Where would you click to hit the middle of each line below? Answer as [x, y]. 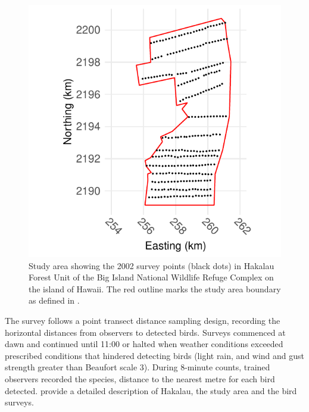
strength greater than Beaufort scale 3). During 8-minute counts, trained [138, 367]
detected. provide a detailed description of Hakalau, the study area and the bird [151, 390]
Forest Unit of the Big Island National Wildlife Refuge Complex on [151, 277]
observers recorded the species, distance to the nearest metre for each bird [140, 378]
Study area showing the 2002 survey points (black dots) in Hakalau [152, 265]
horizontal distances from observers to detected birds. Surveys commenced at [145, 332]
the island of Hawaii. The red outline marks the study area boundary [155, 288]
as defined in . [54, 300]
